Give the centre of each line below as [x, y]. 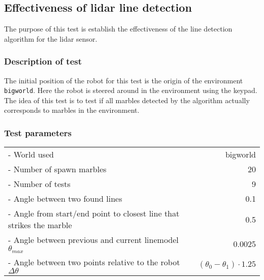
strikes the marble [40, 225]
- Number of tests [39, 184]
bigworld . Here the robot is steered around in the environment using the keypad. [131, 90]
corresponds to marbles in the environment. [72, 110]
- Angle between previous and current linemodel [93, 240]
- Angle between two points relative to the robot [94, 262]
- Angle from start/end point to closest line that [94, 213]
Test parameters [38, 132]
